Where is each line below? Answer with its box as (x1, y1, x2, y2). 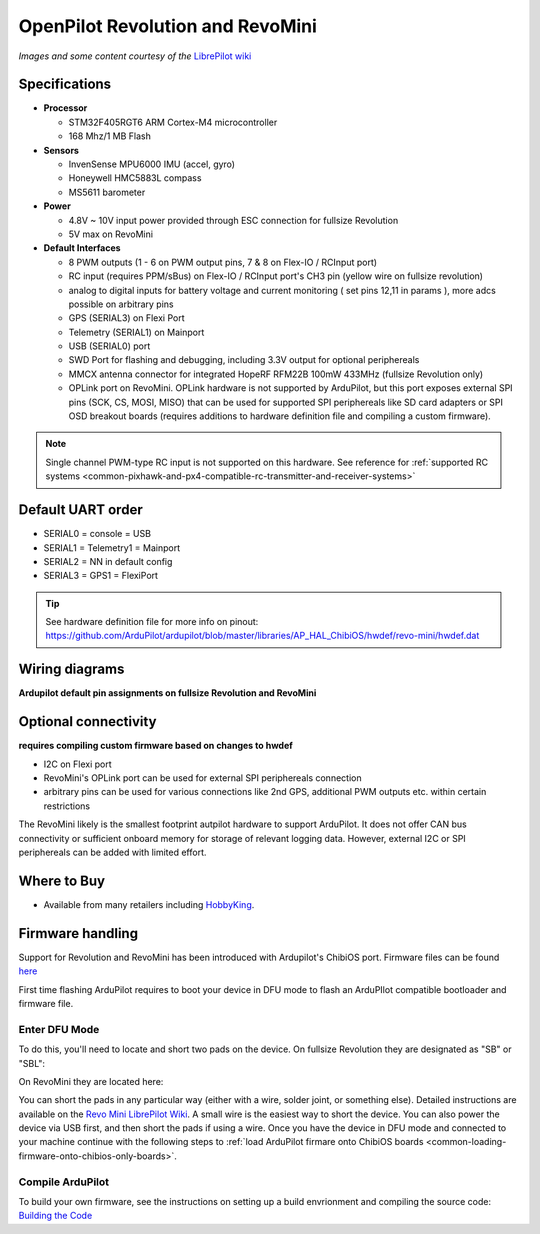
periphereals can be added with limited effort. (18, 846, 207, 859)
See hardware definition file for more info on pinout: (45, 616, 259, 628)
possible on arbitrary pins (68, 298, 174, 310)
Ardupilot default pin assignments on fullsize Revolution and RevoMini (18, 687, 317, 699)
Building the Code (18, 1210, 93, 1222)
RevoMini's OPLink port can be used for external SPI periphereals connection (43, 772, 362, 784)
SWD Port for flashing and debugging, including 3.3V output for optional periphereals (68, 354, 420, 366)
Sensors (43, 144, 80, 156)
